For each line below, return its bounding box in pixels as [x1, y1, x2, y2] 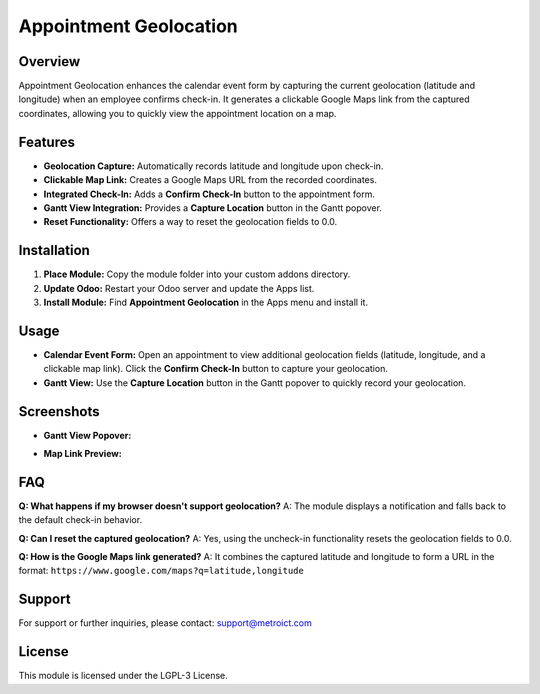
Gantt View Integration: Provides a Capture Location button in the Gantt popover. [43, 201, 382, 214]
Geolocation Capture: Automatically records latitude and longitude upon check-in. [43, 160, 384, 172]
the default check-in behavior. [18, 514, 143, 526]
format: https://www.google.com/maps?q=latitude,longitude [18, 565, 304, 577]
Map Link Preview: [43, 447, 122, 459]
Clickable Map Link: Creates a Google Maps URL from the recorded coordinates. [43, 174, 377, 186]
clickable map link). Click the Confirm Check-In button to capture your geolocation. [43, 363, 389, 375]
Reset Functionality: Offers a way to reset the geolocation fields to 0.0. [43, 216, 338, 228]
